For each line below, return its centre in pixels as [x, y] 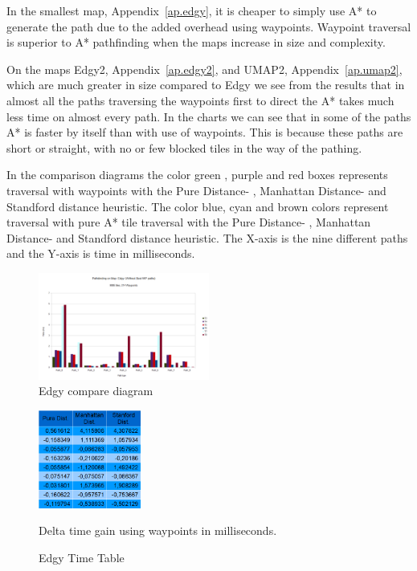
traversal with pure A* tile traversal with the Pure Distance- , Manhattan [189, 222]
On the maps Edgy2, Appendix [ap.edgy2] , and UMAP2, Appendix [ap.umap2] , [204, 69]
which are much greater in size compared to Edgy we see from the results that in [206, 85]
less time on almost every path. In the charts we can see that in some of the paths [209, 116]
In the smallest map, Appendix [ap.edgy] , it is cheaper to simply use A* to [192, 10]
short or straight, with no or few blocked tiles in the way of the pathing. [184, 147]
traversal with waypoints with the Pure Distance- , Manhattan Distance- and [196, 190]
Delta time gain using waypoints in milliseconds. [158, 530]
